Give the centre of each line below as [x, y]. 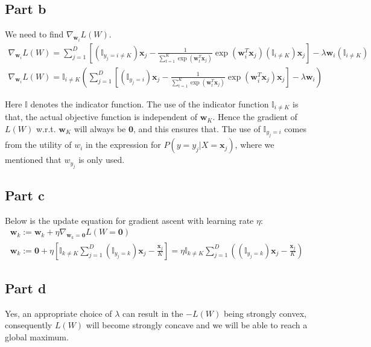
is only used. [102, 160]
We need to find [34, 34]
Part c [25, 195]
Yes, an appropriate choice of [59, 313]
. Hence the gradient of [255, 117]
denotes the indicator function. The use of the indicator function [150, 103]
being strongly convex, [265, 313]
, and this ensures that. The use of [197, 128]
